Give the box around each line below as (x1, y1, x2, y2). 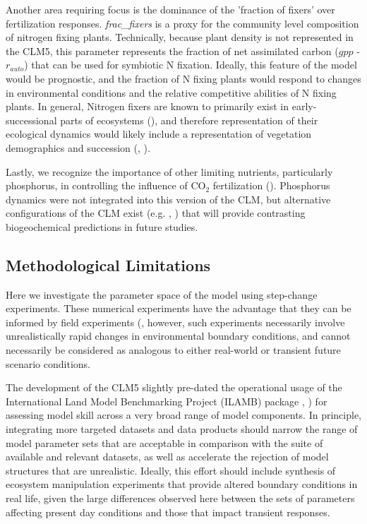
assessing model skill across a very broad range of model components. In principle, (6, 407, 362, 422)
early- (291, 99, 317, 114)
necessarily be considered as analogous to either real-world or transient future (6, 343, 341, 357)
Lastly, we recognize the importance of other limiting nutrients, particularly (6, 164, 333, 179)
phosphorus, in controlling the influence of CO (6, 178, 206, 193)
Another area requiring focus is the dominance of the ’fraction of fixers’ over (6, 2, 335, 16)
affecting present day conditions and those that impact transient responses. (6, 504, 330, 519)
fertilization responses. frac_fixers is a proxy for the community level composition (6, 16, 359, 30)
